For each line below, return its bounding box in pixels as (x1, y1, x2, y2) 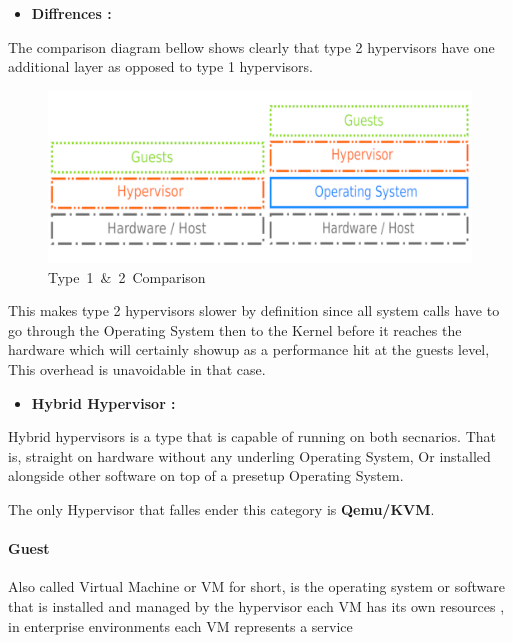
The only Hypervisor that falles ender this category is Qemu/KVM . (8, 498, 435, 519)
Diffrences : (31, 3, 112, 23)
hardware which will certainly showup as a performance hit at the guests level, (8, 339, 490, 360)
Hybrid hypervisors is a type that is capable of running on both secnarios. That (8, 426, 496, 447)
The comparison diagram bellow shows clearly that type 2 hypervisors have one (8, 36, 495, 57)
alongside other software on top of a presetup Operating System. (8, 465, 404, 486)
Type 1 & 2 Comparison (48, 266, 206, 287)
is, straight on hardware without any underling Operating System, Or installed (8, 445, 491, 466)
